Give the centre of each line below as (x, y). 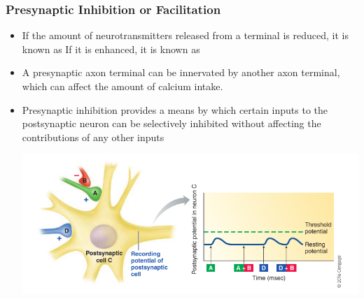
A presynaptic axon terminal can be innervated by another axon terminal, (181, 72)
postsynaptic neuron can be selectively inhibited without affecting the (171, 123)
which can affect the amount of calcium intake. (122, 86)
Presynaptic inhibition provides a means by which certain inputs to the (175, 109)
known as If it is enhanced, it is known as (111, 49)
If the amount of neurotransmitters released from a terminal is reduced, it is (185, 35)
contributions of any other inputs (93, 137)
